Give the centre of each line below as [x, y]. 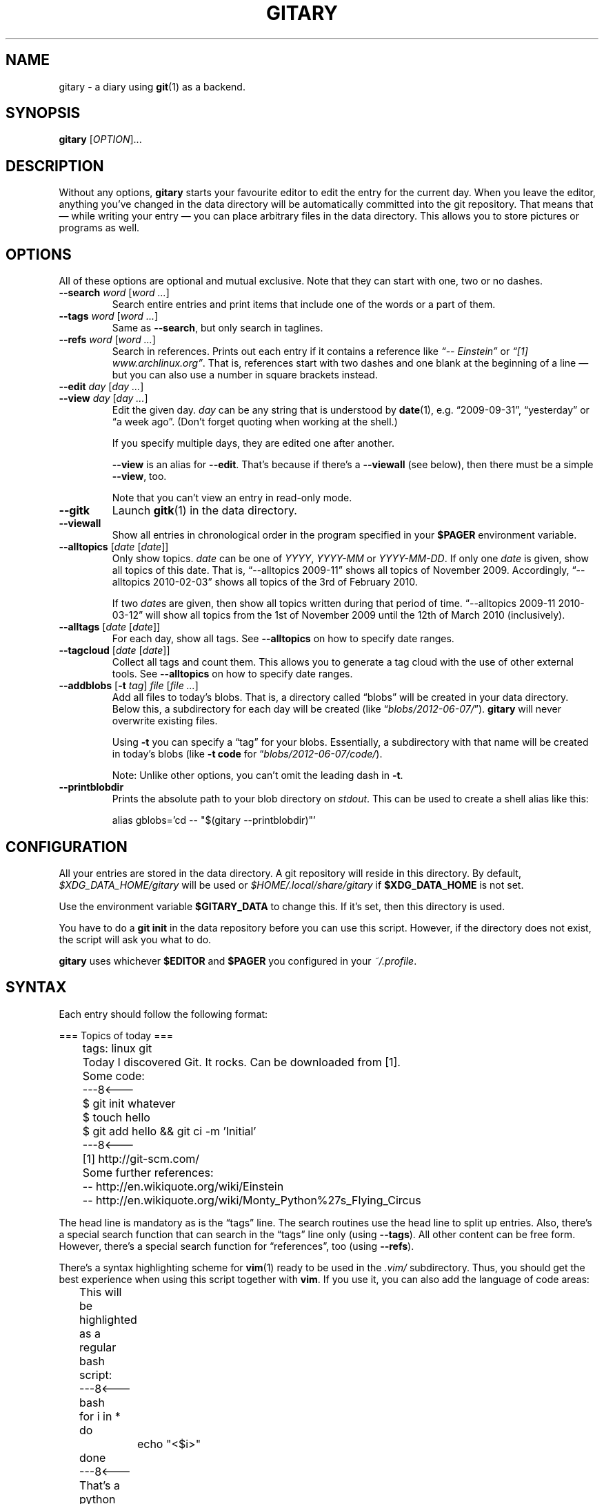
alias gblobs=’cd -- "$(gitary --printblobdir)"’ [214, 820]
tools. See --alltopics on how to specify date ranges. [232, 674]
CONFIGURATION [67, 847]
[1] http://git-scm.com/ [141, 1158]
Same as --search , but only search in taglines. [218, 328]
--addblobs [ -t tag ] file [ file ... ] [129, 686]
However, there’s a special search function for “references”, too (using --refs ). [236, 1246]
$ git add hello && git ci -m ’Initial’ [169, 1131]
